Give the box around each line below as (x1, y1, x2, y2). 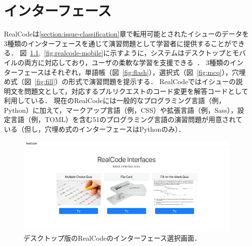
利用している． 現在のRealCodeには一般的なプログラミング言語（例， (4, 95, 226, 105)
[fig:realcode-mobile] (44, 48, 104, 58)
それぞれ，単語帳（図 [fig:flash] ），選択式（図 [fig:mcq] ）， (51, 67, 232, 77)
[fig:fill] (35, 76, 55, 87)
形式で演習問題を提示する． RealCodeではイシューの (69, 76, 236, 87)
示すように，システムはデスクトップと (110, 48, 233, 58)
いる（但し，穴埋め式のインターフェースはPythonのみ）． (4, 124, 185, 134)
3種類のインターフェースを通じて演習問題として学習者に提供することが (4, 38, 232, 48)
